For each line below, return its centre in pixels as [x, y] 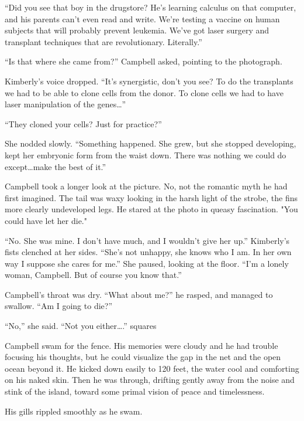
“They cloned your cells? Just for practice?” [83, 123]
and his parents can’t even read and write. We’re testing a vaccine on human [142, 18]
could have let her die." [46, 220]
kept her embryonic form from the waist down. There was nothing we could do [146, 155]
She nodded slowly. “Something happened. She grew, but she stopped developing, [151, 143]
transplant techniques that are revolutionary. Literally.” [103, 41]
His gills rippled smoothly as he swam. [74, 411]
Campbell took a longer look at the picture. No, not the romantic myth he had [146, 186]
